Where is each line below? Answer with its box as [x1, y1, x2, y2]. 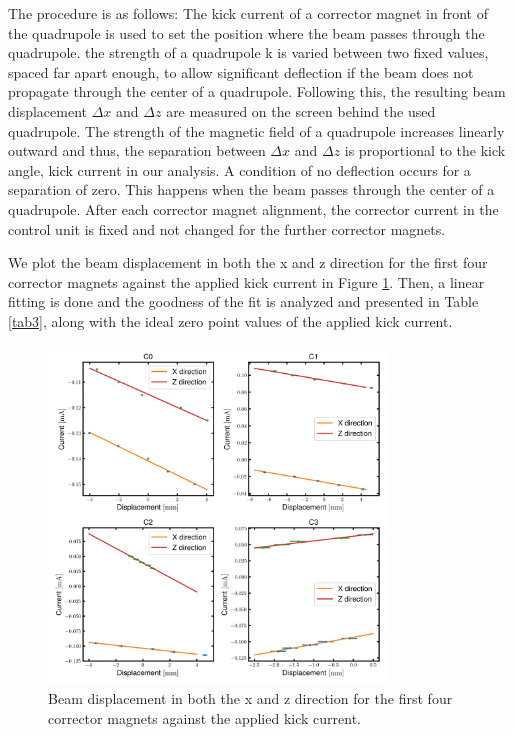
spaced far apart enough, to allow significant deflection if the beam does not [8, 61, 474, 82]
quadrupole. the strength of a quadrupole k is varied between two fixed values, [8, 42, 489, 63]
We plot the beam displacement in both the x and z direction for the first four [8, 252, 488, 273]
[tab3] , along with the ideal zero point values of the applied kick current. [8, 310, 453, 331]
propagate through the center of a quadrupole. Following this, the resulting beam [8, 81, 506, 102]
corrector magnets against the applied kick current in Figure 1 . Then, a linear [8, 271, 485, 292]
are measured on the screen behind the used [166, 100, 436, 121]
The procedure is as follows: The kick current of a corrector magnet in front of [8, 3, 489, 23]
